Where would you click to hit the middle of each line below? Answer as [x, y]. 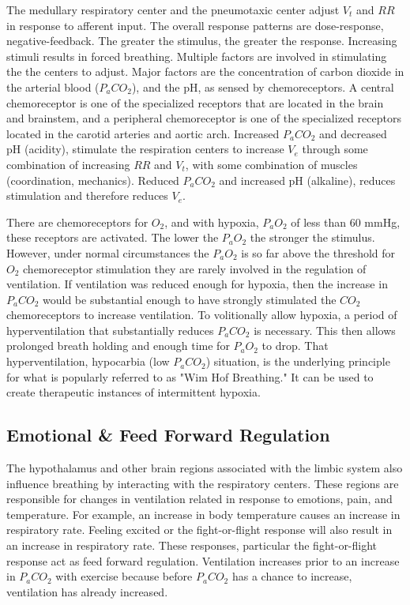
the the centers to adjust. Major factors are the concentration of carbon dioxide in [205, 71]
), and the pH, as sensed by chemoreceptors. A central [263, 86]
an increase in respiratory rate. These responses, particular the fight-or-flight [192, 545]
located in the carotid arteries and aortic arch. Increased [143, 133]
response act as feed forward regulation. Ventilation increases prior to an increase [203, 560]
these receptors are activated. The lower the [113, 237]
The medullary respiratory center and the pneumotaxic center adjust [173, 9]
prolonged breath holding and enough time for [118, 346]
